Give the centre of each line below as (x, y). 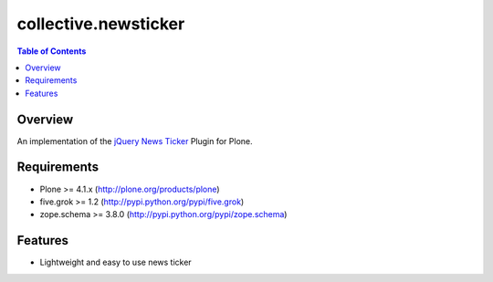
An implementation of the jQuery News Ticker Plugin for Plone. (135, 141)
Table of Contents (52, 51)
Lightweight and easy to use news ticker (115, 262)
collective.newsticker (101, 24)
